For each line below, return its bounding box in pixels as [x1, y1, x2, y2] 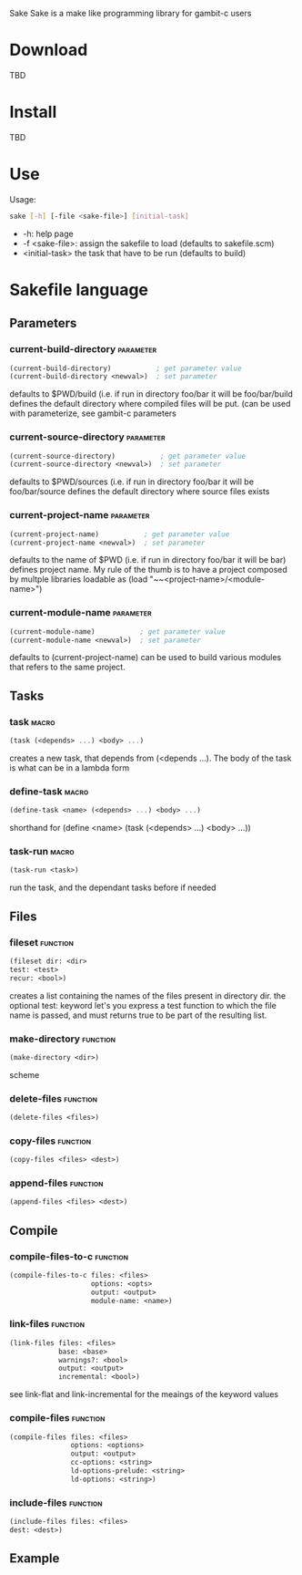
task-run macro [9, 845, 75, 858]
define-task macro [9, 784, 89, 797]
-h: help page [22, 228, 75, 239]
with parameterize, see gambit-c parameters [9, 408, 177, 419]
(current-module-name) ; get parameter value [9, 627, 226, 637]
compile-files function [9, 1412, 106, 1425]
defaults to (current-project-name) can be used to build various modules [9, 652, 282, 663]
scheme [9, 1069, 40, 1080]
